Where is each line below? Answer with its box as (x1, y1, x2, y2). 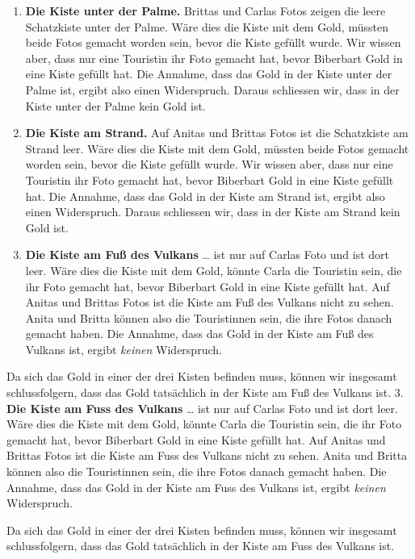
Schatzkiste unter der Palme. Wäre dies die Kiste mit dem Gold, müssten (25, 18, 388, 35)
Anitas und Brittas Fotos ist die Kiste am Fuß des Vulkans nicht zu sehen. (25, 294, 394, 311)
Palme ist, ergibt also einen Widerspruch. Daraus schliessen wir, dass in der (25, 81, 400, 98)
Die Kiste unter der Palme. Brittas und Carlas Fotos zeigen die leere (25, 2, 386, 19)
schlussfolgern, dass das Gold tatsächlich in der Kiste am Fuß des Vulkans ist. (6, 384, 392, 401)
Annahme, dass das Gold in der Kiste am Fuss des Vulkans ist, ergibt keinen (6, 478, 386, 495)
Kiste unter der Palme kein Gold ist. (25, 97, 206, 114)
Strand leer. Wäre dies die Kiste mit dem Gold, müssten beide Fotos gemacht (25, 140, 409, 156)
